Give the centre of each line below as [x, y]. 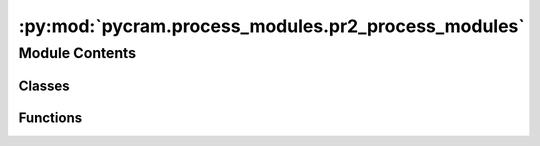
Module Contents [77, 53]
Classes [44, 85]
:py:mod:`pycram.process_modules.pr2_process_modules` [271, 26]
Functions [50, 117]
